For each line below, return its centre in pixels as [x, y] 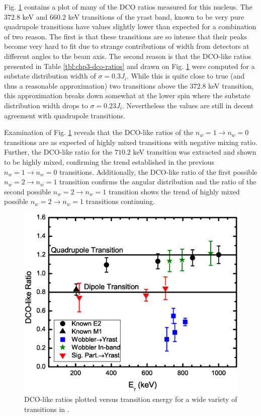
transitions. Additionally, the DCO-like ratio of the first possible [158, 171]
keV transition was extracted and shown [195, 152]
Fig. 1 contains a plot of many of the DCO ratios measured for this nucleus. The [128, 7]
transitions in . [47, 409]
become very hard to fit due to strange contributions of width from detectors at [127, 46]
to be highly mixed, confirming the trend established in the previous [109, 161]
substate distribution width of [50, 76]
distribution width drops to [46, 105]
